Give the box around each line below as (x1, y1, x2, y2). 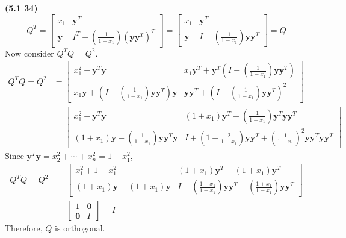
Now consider (5, 46, 54, 59)
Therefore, (5, 222, 43, 234)
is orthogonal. (55, 222, 105, 234)
